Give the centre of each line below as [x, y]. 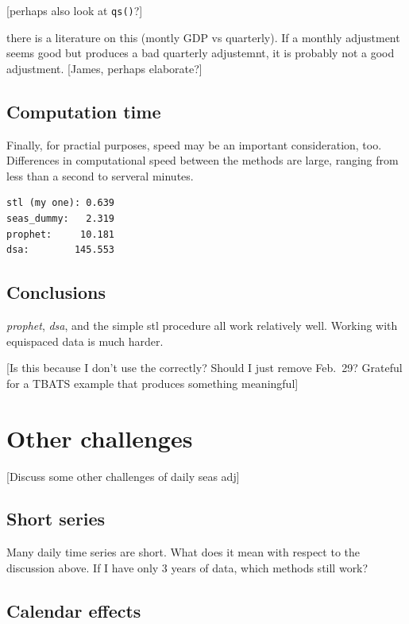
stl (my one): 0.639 [61, 203]
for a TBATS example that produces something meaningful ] [152, 383]
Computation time [84, 111]
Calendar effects [74, 610]
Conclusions [56, 292]
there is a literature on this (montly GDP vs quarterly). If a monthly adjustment [203, 37]
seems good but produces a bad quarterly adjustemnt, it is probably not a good [201, 53]
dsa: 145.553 [61, 250]
